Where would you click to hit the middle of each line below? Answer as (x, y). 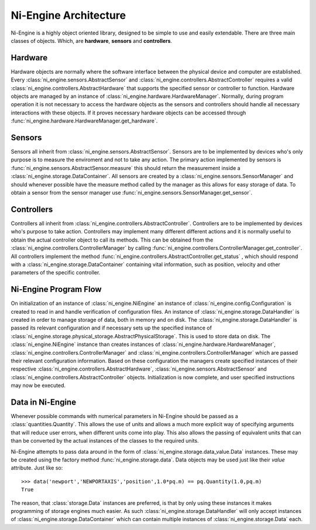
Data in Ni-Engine (43, 402)
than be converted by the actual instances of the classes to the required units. (105, 441)
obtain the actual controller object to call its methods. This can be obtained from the (112, 240)
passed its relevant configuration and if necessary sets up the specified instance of (111, 328)
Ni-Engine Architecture (68, 15)
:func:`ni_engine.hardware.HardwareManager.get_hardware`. (84, 121)
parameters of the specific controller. (56, 273)
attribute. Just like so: (37, 468)
